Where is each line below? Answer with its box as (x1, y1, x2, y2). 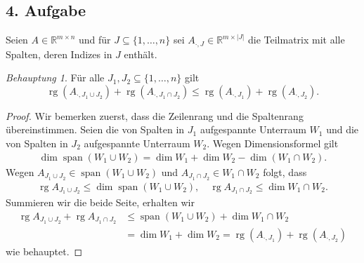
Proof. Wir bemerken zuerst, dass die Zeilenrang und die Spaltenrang (6, 108, 304, 123)
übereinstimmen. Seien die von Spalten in (6, 122, 185, 137)
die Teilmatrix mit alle (247, 32, 345, 47)
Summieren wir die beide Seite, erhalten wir (6, 195, 195, 210)
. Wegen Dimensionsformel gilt (207, 136, 339, 151)
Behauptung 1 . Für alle (6, 70, 105, 85)
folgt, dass (263, 164, 307, 179)
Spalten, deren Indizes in (6, 46, 112, 61)
